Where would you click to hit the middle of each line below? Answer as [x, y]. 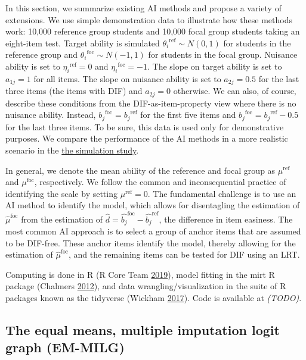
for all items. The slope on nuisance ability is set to [127, 78]
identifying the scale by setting [61, 193]
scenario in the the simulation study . [72, 150]
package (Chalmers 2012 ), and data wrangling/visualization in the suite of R [146, 286]
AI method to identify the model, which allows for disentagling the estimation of [153, 205]
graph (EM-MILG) [65, 347]
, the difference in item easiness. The [226, 219]
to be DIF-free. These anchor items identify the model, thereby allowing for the [151, 242]
